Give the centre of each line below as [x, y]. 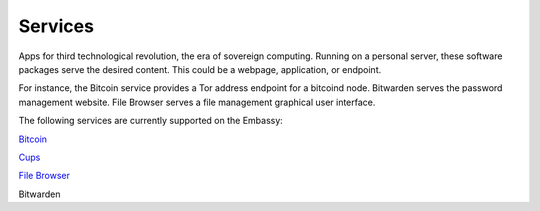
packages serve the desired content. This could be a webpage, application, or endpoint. [200, 69]
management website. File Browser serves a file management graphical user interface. [197, 102]
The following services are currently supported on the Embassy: [151, 121]
